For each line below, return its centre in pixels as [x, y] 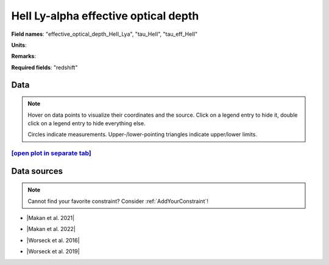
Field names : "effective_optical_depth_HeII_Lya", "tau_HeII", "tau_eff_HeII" [104, 34]
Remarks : [24, 56]
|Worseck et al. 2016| [53, 240]
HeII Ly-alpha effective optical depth [105, 16]
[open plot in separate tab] [51, 153]
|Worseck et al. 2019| [53, 252]
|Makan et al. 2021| [51, 218]
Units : [19, 45]
